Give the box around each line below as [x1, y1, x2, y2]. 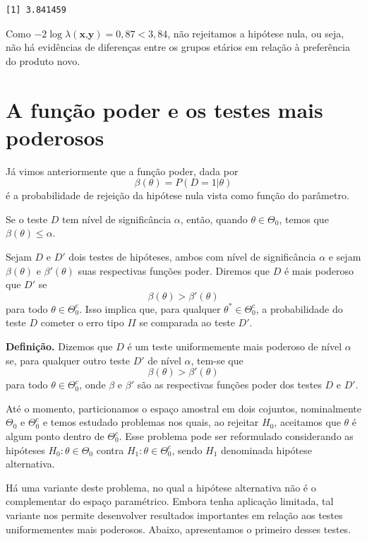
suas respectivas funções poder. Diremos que [78, 263, 270, 278]
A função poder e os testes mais [6, 95, 323, 124]
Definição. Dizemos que [6, 339, 113, 354]
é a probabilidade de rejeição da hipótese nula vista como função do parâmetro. [6, 188, 349, 203]
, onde [79, 377, 106, 392]
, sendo [172, 442, 203, 457]
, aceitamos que [274, 415, 341, 429]
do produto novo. [6, 53, 80, 68]
